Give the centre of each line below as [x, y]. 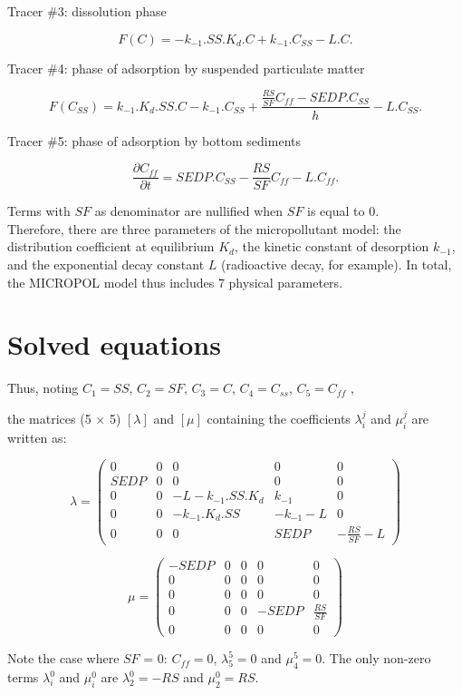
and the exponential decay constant [106, 264]
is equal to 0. [343, 211]
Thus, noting [43, 388]
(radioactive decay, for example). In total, [336, 264]
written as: [37, 437]
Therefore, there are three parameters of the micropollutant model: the [204, 228]
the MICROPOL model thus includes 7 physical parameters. [175, 282]
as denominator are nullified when [189, 211]
